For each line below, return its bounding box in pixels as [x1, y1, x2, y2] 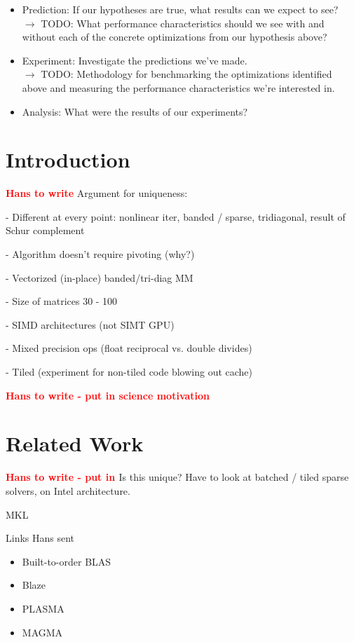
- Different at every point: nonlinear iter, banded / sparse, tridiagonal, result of [6, 209, 346, 224]
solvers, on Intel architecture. [6, 483, 130, 498]
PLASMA [22, 601, 64, 615]
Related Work [6, 429, 144, 458]
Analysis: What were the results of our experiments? [22, 104, 248, 118]
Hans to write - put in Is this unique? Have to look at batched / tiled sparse [6, 470, 349, 484]
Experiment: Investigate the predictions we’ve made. [22, 53, 247, 67]
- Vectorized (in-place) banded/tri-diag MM [6, 270, 193, 285]
